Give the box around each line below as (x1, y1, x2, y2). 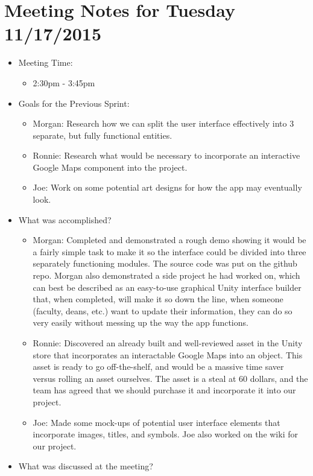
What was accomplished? (18, 213, 112, 226)
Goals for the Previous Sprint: (18, 97, 130, 109)
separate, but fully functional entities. (33, 129, 172, 141)
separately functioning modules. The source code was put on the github (33, 257, 297, 270)
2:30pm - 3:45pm (33, 76, 95, 89)
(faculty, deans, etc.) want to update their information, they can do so (33, 304, 292, 317)
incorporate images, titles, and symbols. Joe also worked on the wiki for (33, 428, 298, 440)
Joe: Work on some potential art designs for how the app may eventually (33, 181, 302, 194)
